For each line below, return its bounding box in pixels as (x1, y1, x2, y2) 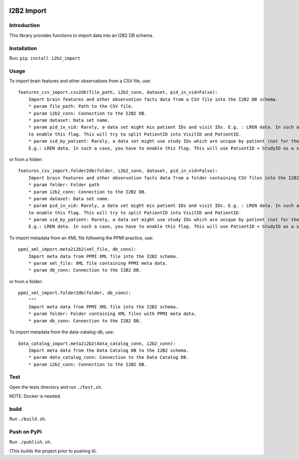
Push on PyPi (9, 429, 42, 436)
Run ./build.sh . (9, 416, 46, 422)
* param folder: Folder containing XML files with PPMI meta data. (28, 311, 197, 316)
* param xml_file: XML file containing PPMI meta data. (28, 261, 168, 266)
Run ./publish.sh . (9, 439, 52, 445)
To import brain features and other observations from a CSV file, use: (9, 78, 151, 84)
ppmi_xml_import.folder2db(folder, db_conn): (18, 290, 132, 296)
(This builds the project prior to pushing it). (9, 448, 97, 454)
